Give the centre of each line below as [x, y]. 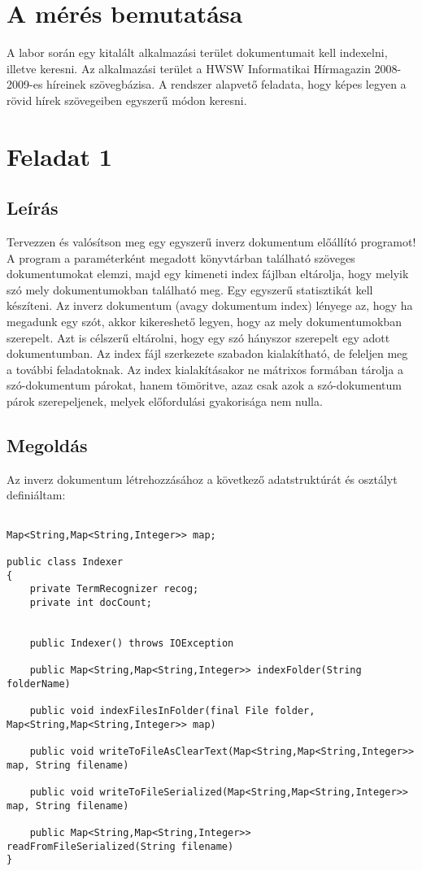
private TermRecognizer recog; [114, 589]
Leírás [33, 208]
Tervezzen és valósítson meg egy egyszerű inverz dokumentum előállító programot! [211, 242]
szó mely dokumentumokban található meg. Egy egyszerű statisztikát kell [190, 289]
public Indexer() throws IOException [132, 643]
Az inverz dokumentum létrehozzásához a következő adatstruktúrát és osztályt [202, 479]
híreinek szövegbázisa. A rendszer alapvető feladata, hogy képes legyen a [226, 84]
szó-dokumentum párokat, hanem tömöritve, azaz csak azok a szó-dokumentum [204, 385]
